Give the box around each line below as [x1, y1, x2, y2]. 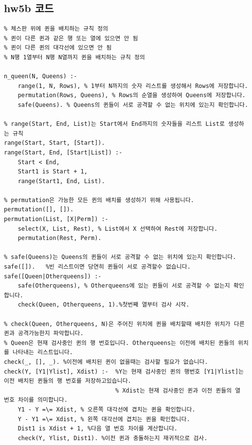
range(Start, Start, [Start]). [4, 139, 105, 147]
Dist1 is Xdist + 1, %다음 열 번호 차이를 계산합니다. [18, 425, 178, 432]
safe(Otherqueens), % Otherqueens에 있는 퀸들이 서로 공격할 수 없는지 [18, 282, 230, 290]
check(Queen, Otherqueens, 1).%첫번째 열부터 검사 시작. [18, 301, 190, 308]
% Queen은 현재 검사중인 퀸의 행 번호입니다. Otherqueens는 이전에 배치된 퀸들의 [4, 339, 234, 346]
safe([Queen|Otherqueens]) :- [4, 273, 102, 280]
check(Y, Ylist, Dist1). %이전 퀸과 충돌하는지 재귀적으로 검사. [18, 434, 208, 442]
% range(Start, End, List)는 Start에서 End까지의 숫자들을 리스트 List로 [4, 120, 225, 128]
